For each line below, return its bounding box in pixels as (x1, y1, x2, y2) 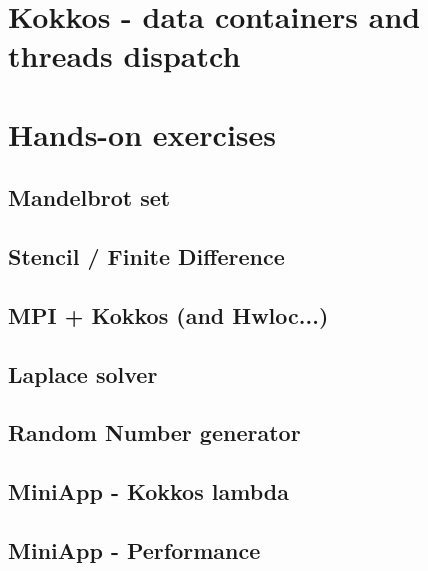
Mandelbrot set (8, 182, 171, 213)
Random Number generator (8, 417, 301, 448)
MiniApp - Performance (8, 535, 261, 566)
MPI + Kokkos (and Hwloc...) (8, 299, 329, 330)
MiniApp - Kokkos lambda (8, 476, 289, 507)
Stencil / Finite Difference (8, 241, 285, 272)
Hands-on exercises (8, 113, 276, 154)
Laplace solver (8, 358, 158, 389)
